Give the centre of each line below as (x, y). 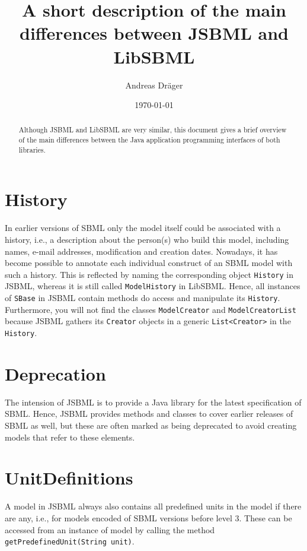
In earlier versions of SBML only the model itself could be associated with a (143, 228)
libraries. (32, 149)
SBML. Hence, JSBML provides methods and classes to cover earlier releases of (149, 414)
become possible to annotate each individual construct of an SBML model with (149, 263)
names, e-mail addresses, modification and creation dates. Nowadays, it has (141, 251)
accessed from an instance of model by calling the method (110, 529)
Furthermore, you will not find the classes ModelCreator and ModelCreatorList (151, 309)
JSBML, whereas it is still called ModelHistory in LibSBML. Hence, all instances (153, 286)
